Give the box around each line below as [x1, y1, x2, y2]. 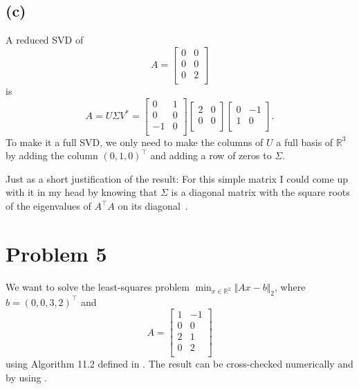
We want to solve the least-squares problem [6, 279, 190, 293]
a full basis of [276, 134, 333, 149]
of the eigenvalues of [6, 199, 91, 213]
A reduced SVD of [6, 33, 84, 47]
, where [275, 279, 306, 293]
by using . [6, 370, 47, 384]
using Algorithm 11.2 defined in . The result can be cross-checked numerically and [6, 356, 353, 371]
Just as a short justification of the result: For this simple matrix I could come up [6, 171, 348, 186]
